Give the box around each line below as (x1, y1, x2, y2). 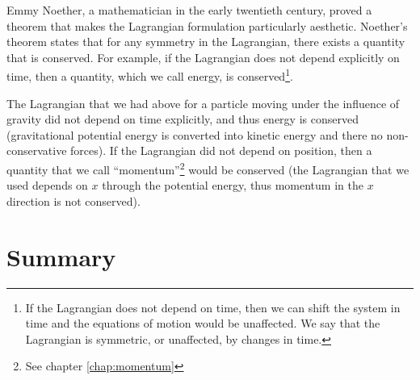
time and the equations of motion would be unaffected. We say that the (25, 315, 380, 332)
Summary (6, 240, 116, 273)
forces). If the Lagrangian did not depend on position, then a (70, 142, 372, 159)
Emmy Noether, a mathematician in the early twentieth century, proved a (6, 2, 372, 18)
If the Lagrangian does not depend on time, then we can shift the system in (25, 299, 401, 315)
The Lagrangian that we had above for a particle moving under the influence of (6, 94, 400, 111)
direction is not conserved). (6, 192, 141, 209)
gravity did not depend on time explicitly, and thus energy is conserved (6, 111, 359, 127)
